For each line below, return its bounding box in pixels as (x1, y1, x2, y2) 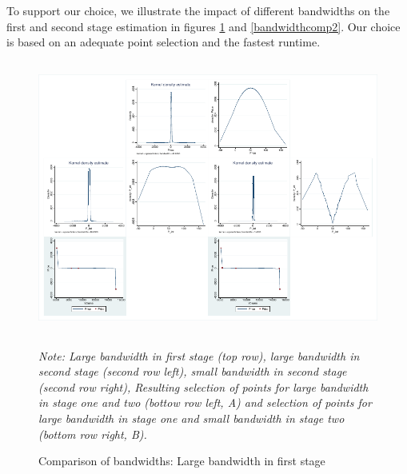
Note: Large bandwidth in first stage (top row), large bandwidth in (38, 347, 360, 364)
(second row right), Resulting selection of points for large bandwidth (38, 378, 369, 395)
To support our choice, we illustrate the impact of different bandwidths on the (6, 2, 390, 18)
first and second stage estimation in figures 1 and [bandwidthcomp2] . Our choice (6, 18, 401, 34)
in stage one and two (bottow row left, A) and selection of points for (38, 394, 372, 411)
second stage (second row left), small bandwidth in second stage (38, 363, 347, 380)
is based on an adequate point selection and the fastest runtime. (6, 34, 321, 50)
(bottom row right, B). (38, 425, 147, 442)
